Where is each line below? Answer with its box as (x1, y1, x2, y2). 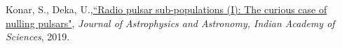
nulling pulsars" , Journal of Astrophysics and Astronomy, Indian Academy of (6, 15, 335, 30)
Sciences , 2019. (6, 29, 70, 44)
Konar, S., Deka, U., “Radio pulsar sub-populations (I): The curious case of (6, 2, 327, 16)
